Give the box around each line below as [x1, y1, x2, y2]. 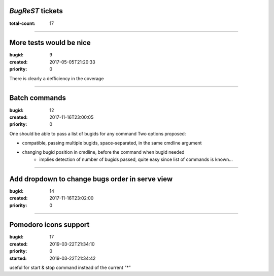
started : [9, 255, 27, 261]
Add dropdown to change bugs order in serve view [9, 175, 173, 183]
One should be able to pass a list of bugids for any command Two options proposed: [9, 130, 186, 136]
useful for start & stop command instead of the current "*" [9, 264, 131, 270]
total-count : [9, 20, 36, 26]
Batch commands [9, 94, 66, 102]
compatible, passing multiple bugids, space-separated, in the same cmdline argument [22, 140, 202, 146]
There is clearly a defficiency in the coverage [9, 75, 104, 81]
